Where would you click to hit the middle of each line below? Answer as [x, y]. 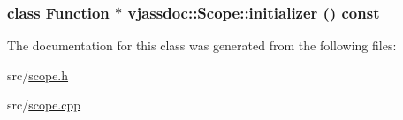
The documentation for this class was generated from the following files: [202, 45]
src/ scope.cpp [44, 105]
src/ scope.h [38, 75]
